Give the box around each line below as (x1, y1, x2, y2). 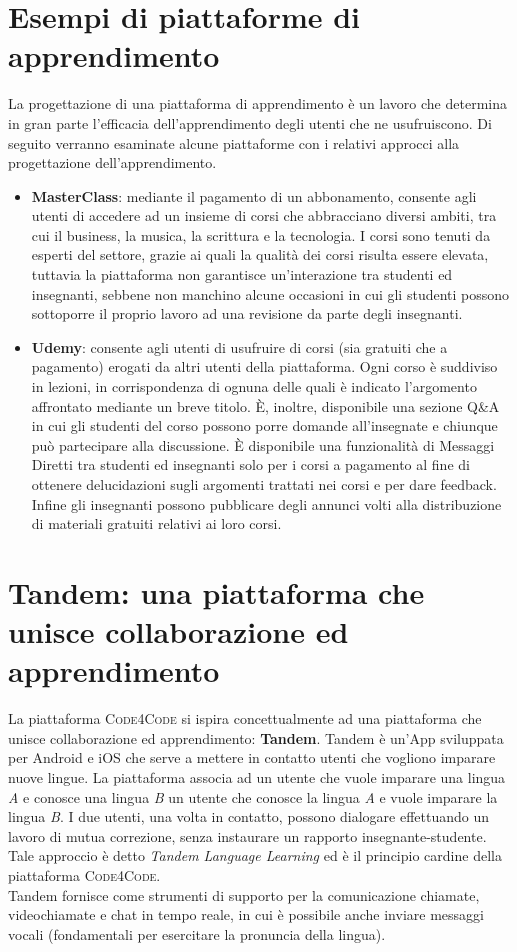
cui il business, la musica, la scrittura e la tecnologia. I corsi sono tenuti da (31, 224, 491, 245)
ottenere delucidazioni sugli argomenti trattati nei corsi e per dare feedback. (31, 474, 497, 494)
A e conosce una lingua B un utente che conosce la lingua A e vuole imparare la (8, 786, 498, 807)
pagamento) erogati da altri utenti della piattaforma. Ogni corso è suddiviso (31, 356, 498, 377)
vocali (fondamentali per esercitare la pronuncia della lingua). (8, 923, 386, 944)
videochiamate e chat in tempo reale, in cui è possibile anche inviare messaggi (8, 904, 484, 925)
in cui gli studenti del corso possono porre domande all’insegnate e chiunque (31, 415, 498, 436)
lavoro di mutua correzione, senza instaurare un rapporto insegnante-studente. (8, 825, 487, 846)
